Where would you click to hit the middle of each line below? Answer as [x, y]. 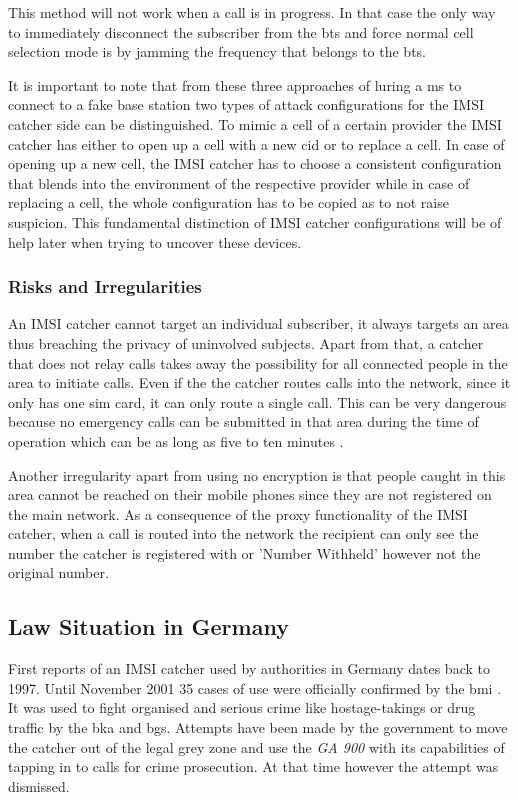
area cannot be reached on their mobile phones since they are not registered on [250, 494]
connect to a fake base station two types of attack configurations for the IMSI [246, 104]
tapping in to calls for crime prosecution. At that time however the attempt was [253, 766]
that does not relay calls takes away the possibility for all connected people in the [258, 362]
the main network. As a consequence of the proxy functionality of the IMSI [238, 513]
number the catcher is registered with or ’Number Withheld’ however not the [244, 552]
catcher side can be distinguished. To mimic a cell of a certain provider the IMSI [255, 123]
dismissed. [39, 785]
